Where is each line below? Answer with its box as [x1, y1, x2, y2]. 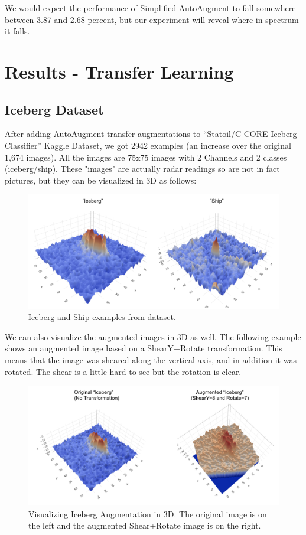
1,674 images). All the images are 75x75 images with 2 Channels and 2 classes [5, 151, 287, 163]
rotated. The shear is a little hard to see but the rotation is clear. [5, 365, 242, 377]
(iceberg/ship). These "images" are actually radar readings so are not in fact [5, 162, 280, 175]
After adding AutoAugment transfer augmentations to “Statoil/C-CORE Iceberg [5, 128, 297, 140]
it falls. [5, 25, 30, 37]
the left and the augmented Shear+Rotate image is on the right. [28, 519, 261, 531]
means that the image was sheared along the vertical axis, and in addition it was [5, 354, 297, 366]
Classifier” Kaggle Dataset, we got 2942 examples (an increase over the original [5, 139, 291, 151]
